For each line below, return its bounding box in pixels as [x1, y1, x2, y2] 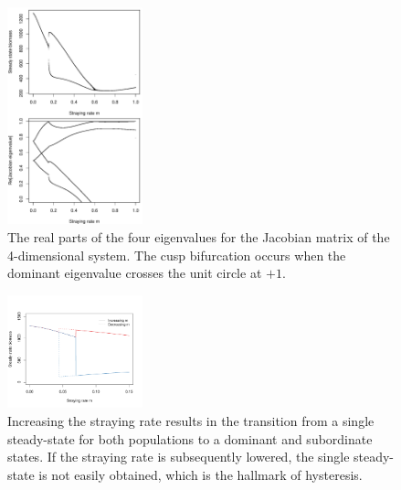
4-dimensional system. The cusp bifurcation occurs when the [7, 245, 346, 264]
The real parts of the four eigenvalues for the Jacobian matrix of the [7, 228, 390, 247]
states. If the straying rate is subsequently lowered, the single [7, 447, 350, 466]
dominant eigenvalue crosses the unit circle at [7, 263, 262, 282]
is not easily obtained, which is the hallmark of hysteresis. [38, 464, 363, 484]
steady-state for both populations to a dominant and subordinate [7, 429, 373, 448]
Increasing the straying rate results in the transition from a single [7, 411, 375, 431]
